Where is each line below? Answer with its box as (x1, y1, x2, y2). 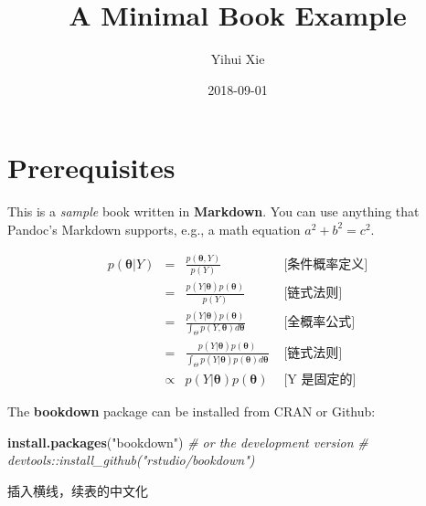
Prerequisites (7, 149, 176, 186)
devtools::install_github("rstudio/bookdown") (7, 450, 255, 469)
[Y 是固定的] (283, 373, 357, 386)
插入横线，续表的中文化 (7, 480, 148, 500)
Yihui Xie (210, 49, 265, 69)
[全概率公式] (283, 316, 356, 330)
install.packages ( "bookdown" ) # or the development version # (7, 432, 368, 451)
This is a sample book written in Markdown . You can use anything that (7, 202, 420, 221)
